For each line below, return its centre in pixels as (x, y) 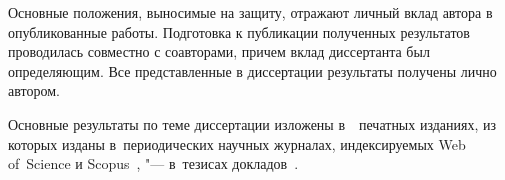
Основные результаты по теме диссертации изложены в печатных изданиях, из (252, 123)
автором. (34, 90)
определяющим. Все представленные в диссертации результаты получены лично (252, 70)
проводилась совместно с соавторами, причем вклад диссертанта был (219, 51)
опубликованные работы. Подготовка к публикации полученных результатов (239, 31)
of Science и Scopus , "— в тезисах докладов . (153, 163)
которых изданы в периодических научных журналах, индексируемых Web (237, 143)
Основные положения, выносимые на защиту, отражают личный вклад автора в (250, 12)
